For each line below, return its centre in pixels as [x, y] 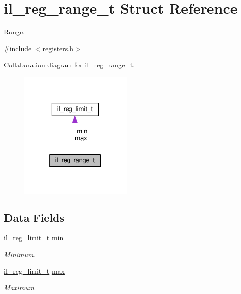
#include [18, 48]
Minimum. [20, 254]
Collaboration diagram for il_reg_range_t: [69, 65]
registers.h [58, 48]
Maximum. [20, 287]
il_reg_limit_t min [34, 238]
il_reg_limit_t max [34, 271]
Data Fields [34, 217]
